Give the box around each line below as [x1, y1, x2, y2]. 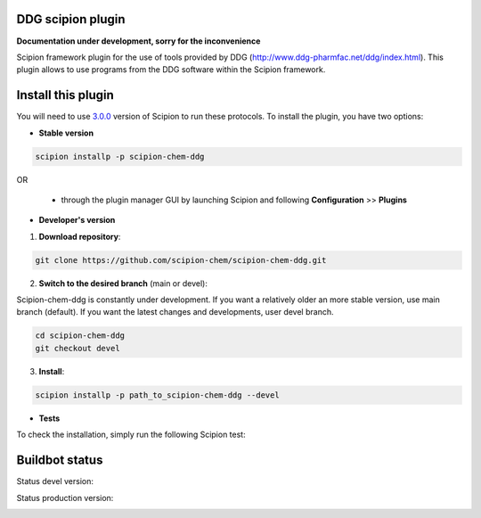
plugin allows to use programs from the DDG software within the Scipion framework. [16, 64, 326, 75]
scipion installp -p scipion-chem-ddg [35, 152, 205, 161]
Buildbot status [16, 453, 103, 468]
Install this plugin [16, 87, 115, 103]
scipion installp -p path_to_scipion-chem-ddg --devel [35, 390, 280, 400]
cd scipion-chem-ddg [35, 331, 125, 341]
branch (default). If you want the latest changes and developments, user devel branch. [16, 307, 334, 317]
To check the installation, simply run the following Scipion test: [16, 429, 246, 440]
